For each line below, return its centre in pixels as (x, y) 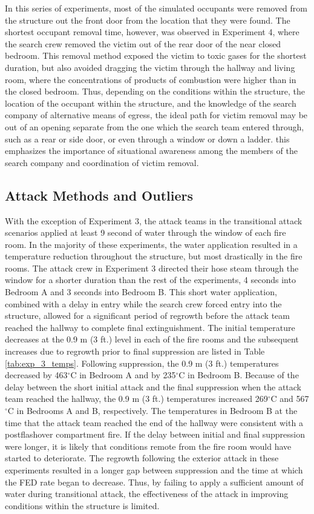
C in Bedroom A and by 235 (123, 375)
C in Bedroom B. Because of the (239, 375)
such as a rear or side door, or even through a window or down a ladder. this (147, 139)
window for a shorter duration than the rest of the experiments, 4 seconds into (150, 280)
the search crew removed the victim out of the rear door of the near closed (143, 43)
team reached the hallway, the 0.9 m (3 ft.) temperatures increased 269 (136, 399)
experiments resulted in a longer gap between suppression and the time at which (154, 469)
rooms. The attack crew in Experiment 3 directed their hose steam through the (152, 268)
